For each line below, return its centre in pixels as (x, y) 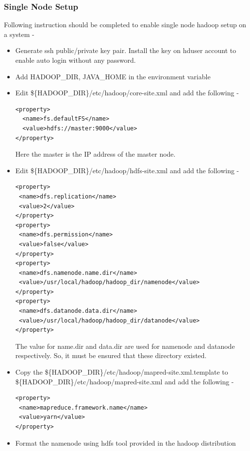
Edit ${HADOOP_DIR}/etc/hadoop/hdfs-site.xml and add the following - (127, 170)
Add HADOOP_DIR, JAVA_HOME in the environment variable (113, 76)
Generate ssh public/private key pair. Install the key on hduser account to (126, 50)
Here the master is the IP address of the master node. (95, 154)
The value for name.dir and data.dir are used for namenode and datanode (125, 346)
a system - (19, 34)
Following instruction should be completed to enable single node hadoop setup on (125, 25)
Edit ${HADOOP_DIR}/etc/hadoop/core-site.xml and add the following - (127, 93)
